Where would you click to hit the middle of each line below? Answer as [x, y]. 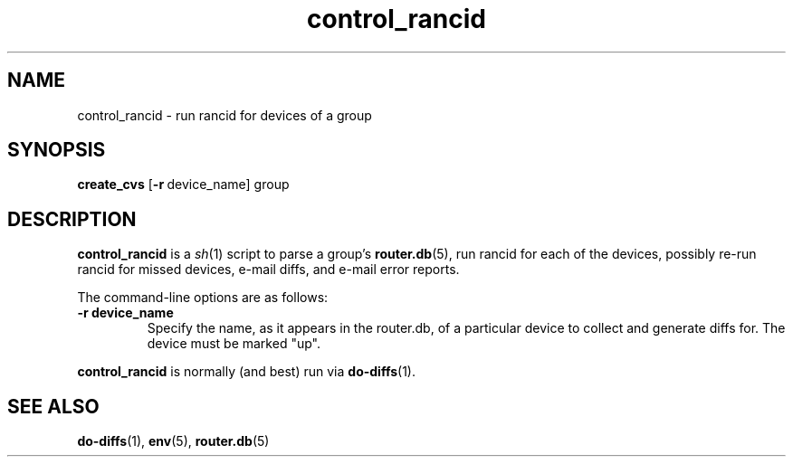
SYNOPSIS [57, 150]
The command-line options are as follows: [203, 298]
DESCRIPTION [72, 219]
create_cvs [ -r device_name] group [183, 185]
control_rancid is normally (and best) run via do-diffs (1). [246, 372]
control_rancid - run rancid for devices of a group [225, 115]
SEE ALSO [53, 406]
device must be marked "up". [234, 344]
